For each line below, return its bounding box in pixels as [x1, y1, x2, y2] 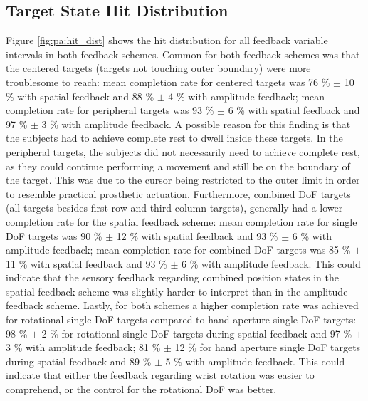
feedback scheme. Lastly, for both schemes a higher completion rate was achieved [6, 298, 359, 313]
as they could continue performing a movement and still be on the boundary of [6, 158, 350, 173]
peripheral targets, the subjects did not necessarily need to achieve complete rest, [6, 144, 361, 159]
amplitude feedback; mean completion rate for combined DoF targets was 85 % [6, 242, 351, 257]
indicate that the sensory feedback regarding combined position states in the [6, 270, 339, 285]
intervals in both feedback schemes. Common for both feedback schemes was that [6, 46, 360, 61]
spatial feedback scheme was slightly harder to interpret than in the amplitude [6, 283, 348, 298]
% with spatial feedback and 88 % [6, 88, 154, 103]
